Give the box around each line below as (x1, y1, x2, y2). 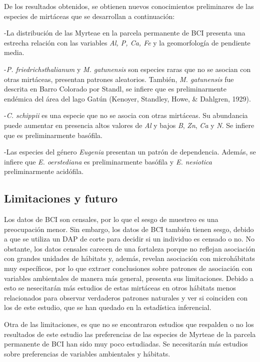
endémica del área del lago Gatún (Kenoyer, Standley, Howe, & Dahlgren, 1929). (4, 93, 251, 103)
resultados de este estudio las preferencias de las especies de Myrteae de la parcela (4, 328, 256, 339)
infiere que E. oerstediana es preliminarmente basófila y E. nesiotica (4, 156, 212, 166)
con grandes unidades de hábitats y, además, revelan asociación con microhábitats (4, 253, 255, 263)
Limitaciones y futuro (4, 190, 118, 206)
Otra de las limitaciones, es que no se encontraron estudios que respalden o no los (4, 319, 254, 329)
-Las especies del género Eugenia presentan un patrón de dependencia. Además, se (4, 146, 256, 157)
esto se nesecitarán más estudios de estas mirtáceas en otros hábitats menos (4, 282, 236, 293)
